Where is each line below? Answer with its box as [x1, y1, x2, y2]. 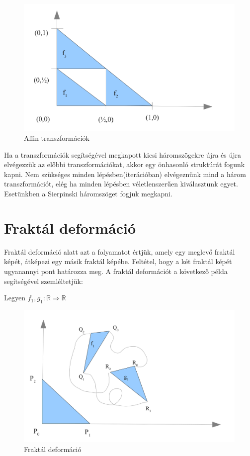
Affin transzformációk [24, 133, 89, 143]
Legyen [4, 292, 25, 303]
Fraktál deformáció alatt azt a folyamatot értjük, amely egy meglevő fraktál [4, 246, 235, 257]
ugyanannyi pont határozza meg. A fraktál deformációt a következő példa [4, 266, 228, 276]
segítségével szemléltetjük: [4, 275, 83, 286]
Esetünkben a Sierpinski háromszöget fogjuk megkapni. [4, 188, 172, 199]
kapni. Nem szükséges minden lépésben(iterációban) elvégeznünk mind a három [4, 169, 246, 179]
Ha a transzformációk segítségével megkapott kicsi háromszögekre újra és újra [4, 149, 242, 160]
